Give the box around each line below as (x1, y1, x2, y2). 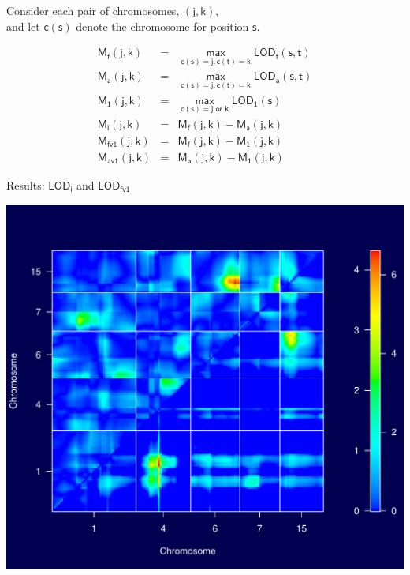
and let (6, 17, 40, 34)
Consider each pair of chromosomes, (6, 2, 180, 18)
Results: (6, 177, 45, 194)
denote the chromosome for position (76, 17, 249, 34)
